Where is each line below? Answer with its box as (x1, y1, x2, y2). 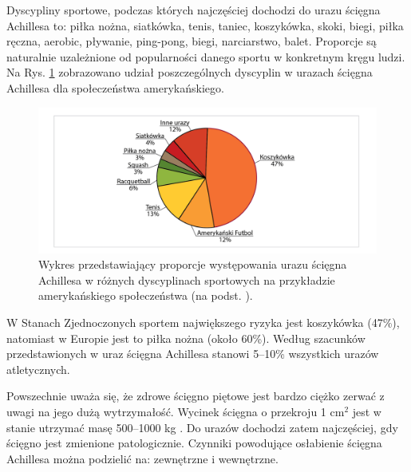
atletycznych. (6, 360, 70, 377)
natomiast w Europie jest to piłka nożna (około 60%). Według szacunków (6, 329, 366, 346)
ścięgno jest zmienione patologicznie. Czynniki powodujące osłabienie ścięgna (6, 435, 382, 451)
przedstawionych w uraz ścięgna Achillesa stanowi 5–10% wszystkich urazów (6, 345, 379, 362)
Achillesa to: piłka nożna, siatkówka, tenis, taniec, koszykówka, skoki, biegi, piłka (6, 17, 404, 33)
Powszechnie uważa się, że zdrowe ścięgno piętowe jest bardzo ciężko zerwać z (6, 387, 385, 404)
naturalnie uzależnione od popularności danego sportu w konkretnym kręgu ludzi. (6, 48, 405, 65)
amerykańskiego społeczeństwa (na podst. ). (38, 287, 253, 304)
